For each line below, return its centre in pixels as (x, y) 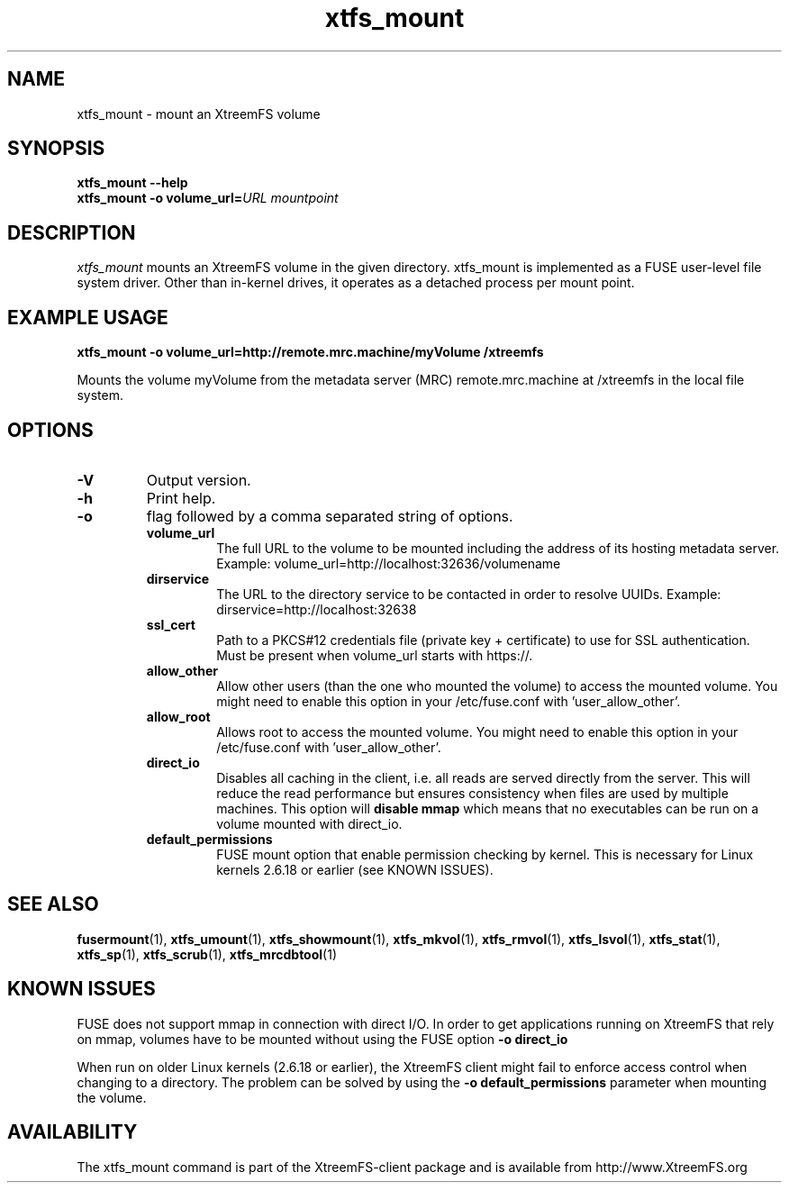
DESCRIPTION (72, 232)
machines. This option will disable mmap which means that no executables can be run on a (488, 808)
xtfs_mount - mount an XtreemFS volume (199, 114)
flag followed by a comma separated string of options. (330, 516)
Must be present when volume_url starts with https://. (375, 655)
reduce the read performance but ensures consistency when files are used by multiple (472, 793)
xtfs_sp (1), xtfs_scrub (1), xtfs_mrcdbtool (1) (207, 954)
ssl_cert (171, 624)
